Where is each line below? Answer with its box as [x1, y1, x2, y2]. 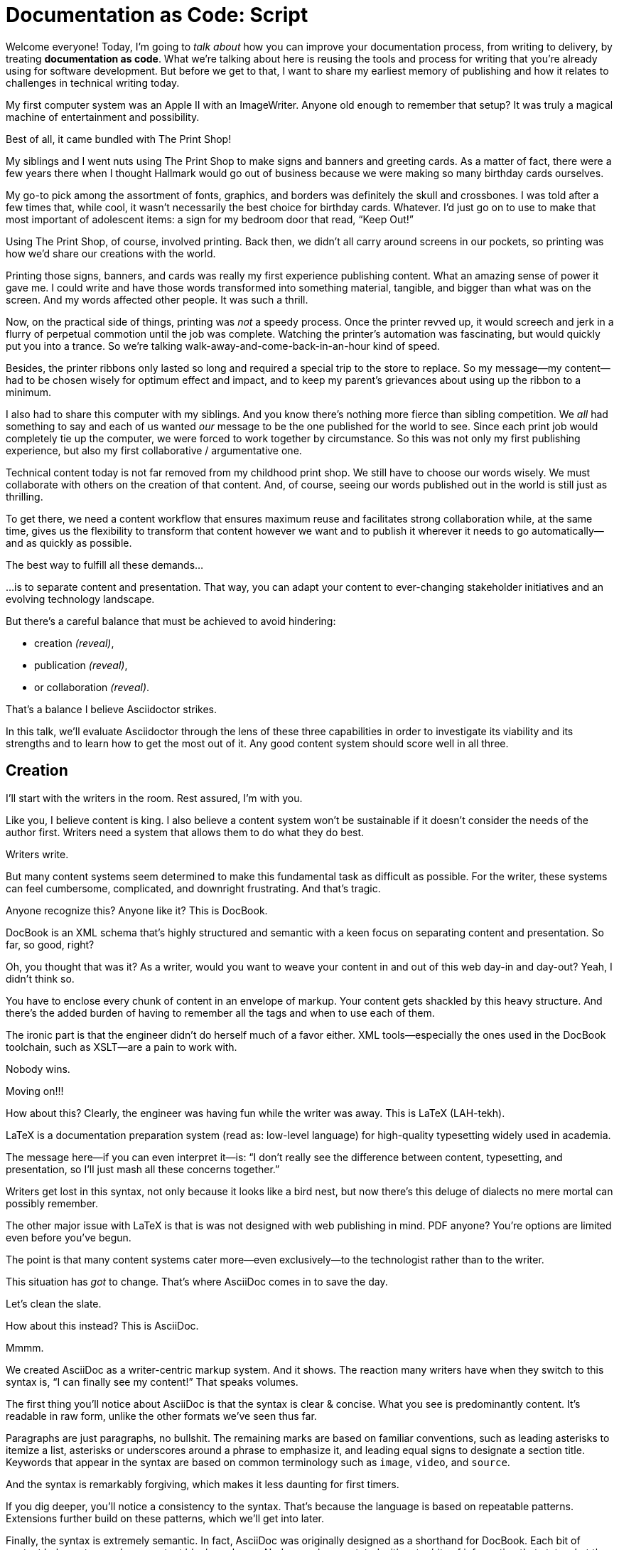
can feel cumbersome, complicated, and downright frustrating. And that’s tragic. [6, 882, 381, 894]
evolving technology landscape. [6, 592, 155, 605]
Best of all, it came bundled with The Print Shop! [6, 132, 232, 145]
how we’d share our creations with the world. [6, 247, 216, 260]
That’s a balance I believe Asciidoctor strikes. [6, 702, 217, 715]
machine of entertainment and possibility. [6, 110, 200, 123]
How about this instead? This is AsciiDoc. [6, 1319, 199, 1332]
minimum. [6, 385, 52, 398]
